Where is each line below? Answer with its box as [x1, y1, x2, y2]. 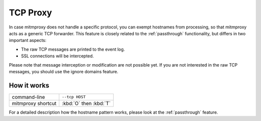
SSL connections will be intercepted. [21, 53, 94, 59]
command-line [12, 94, 45, 100]
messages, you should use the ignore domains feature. [9, 68, 118, 74]
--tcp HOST [62, 94, 86, 100]
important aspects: [9, 38, 47, 43]
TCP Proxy [9, 7, 52, 18]
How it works [9, 81, 49, 89]
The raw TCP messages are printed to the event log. [21, 46, 125, 52]
